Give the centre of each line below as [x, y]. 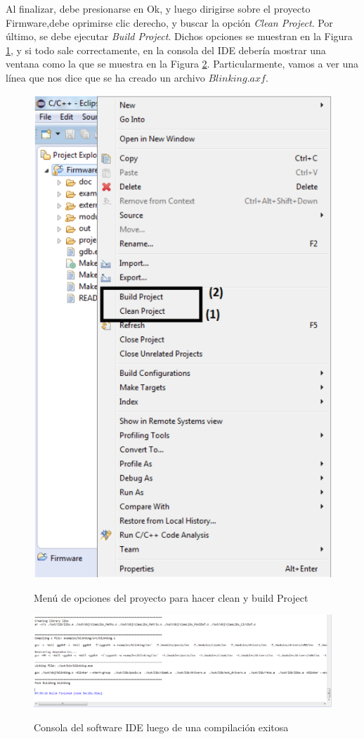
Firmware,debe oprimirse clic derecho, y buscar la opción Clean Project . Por [169, 22]
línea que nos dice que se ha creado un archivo [105, 77]
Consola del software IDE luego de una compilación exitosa [161, 727]
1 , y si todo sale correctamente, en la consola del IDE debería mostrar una [166, 50]
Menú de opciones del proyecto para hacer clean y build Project [171, 597]
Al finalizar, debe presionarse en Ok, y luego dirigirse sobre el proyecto [158, 8]
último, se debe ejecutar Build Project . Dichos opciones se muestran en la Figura [179, 36]
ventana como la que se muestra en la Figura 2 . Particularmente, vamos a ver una [182, 64]
